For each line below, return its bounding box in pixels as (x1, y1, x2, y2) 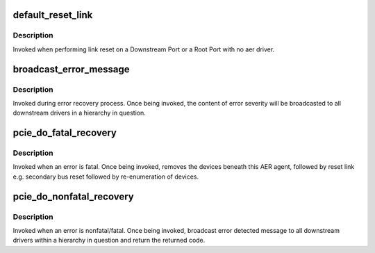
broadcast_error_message (12, 63, 130, 75)
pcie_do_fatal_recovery (12, 127, 117, 139)
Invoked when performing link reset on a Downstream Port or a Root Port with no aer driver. (12, 45, 275, 54)
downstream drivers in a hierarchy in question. (12, 108, 146, 117)
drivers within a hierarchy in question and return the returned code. (12, 236, 206, 245)
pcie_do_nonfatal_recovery (12, 190, 135, 202)
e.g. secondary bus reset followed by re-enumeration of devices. (12, 172, 199, 181)
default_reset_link (12, 9, 93, 21)
